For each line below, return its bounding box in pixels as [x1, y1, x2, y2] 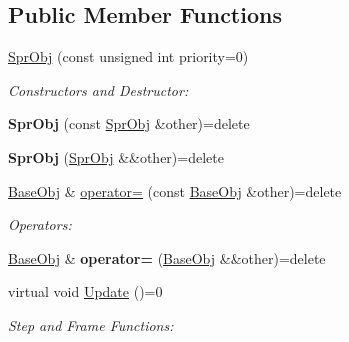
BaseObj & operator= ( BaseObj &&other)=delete [8, 247, 326, 268]
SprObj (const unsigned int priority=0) [8, 46, 249, 67]
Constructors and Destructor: [8, 79, 189, 100]
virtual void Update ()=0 [8, 281, 163, 302]
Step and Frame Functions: [8, 314, 174, 335]
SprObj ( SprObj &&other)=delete [8, 146, 224, 167]
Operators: [8, 214, 72, 235]
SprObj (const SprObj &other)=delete [8, 113, 250, 134]
